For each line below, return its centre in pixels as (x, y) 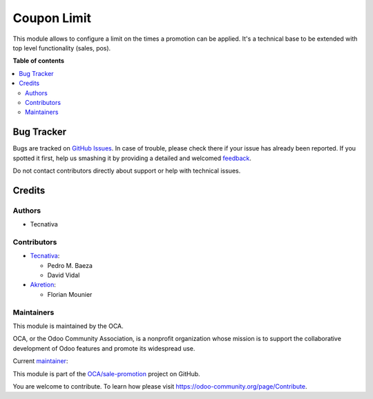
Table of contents (39, 61)
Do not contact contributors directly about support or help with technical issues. (127, 171)
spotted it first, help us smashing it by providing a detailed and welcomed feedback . (132, 158)
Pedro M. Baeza (70, 265)
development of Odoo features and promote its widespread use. (104, 348)
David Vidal (64, 275)
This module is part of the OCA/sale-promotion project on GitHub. (106, 373)
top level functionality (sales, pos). (62, 48)
